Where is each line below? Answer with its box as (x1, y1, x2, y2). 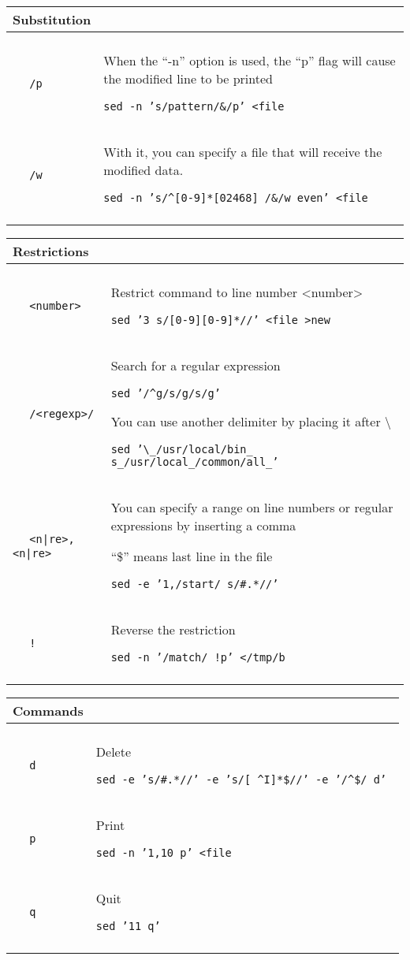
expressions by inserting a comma (110, 516, 296, 534)
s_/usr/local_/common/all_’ (110, 456, 279, 468)
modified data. (103, 161, 184, 179)
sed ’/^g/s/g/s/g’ (110, 387, 221, 400)
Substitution (13, 10, 91, 28)
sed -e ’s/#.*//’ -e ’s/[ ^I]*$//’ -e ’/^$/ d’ (95, 773, 387, 786)
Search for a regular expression (110, 356, 281, 374)
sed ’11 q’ (95, 920, 161, 932)
